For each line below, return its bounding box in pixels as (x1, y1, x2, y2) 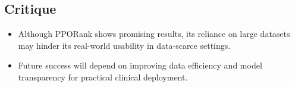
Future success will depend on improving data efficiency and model (18, 59, 262, 72)
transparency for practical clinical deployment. (18, 70, 188, 83)
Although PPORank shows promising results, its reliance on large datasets (18, 27, 290, 40)
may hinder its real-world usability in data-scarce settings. (18, 39, 231, 51)
